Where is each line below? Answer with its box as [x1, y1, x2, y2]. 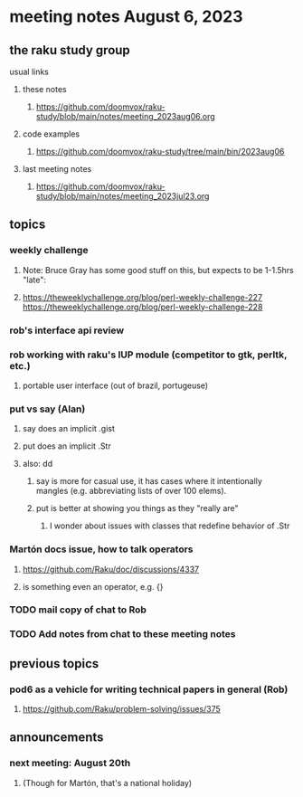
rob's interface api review [9, 324, 125, 337]
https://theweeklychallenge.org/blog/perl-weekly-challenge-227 [22, 291, 263, 302]
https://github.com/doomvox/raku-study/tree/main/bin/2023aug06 [35, 147, 285, 157]
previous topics [9, 656, 99, 671]
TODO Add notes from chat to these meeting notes [9, 628, 236, 640]
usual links [9, 66, 50, 77]
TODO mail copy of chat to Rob [9, 603, 147, 616]
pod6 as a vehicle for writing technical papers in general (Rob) [9, 683, 289, 696]
